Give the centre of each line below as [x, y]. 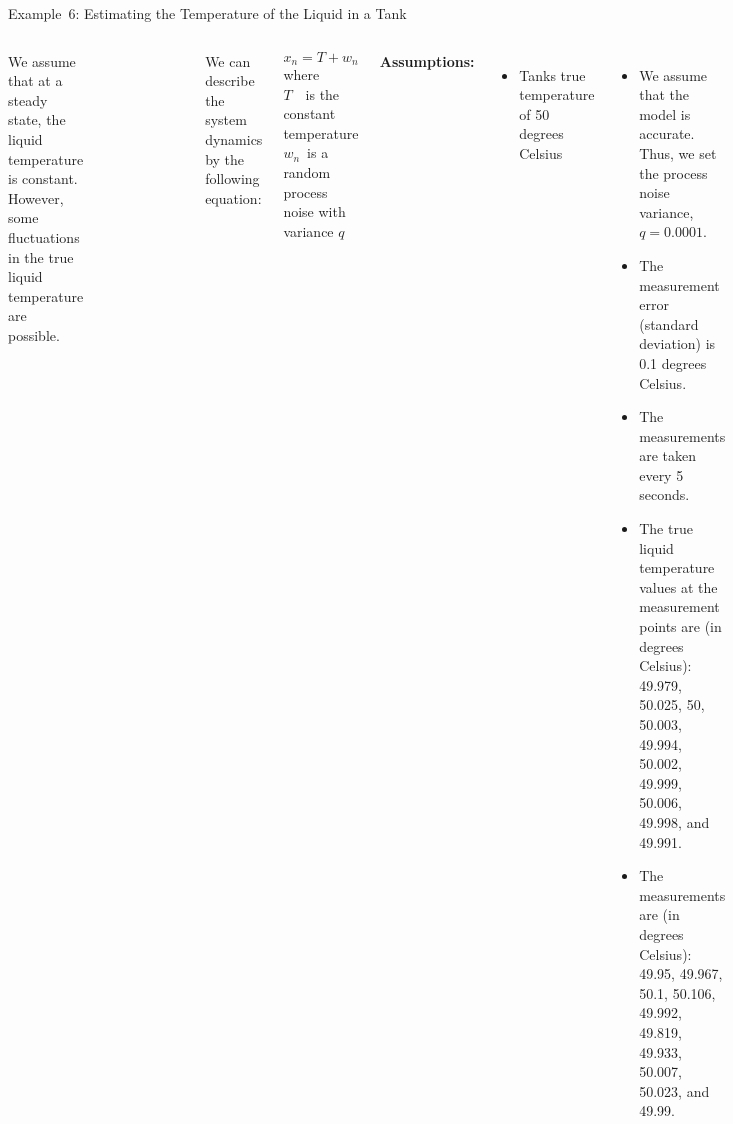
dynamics [234, 138]
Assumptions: [427, 60]
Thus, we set [678, 152]
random [307, 172]
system [226, 119]
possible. [34, 334]
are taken [668, 455]
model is [665, 113]
